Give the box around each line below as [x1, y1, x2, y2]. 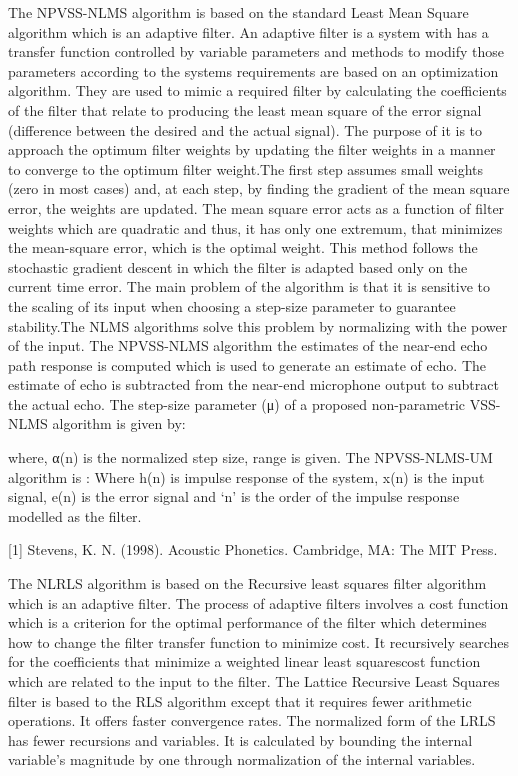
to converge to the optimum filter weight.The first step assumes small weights [8, 158, 484, 179]
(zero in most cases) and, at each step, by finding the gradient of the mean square [8, 178, 510, 199]
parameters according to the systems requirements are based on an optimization [8, 60, 499, 81]
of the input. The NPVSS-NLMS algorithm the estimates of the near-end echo [8, 335, 488, 356]
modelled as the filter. [8, 505, 142, 526]
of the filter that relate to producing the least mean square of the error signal [8, 99, 482, 120]
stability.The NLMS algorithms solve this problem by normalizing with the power [8, 315, 508, 336]
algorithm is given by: [52, 413, 186, 434]
